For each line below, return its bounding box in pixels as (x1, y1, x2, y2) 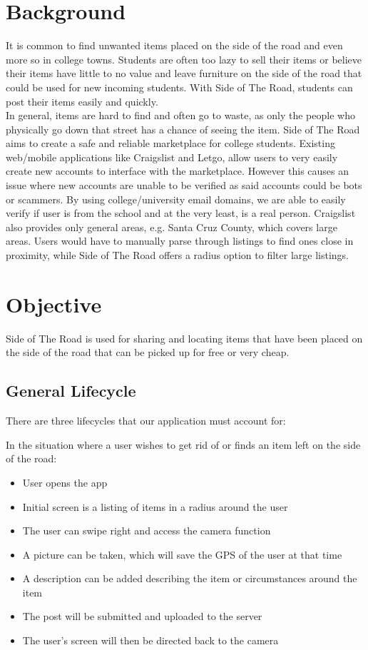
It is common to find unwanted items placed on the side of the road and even (6, 38, 343, 53)
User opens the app (22, 474, 108, 489)
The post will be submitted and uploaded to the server (22, 609, 262, 624)
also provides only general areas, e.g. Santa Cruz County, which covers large (6, 219, 337, 234)
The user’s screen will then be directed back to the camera (22, 633, 279, 648)
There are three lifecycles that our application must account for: (6, 413, 286, 428)
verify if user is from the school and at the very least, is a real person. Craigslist (6, 205, 356, 220)
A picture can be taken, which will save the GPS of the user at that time (22, 547, 342, 562)
